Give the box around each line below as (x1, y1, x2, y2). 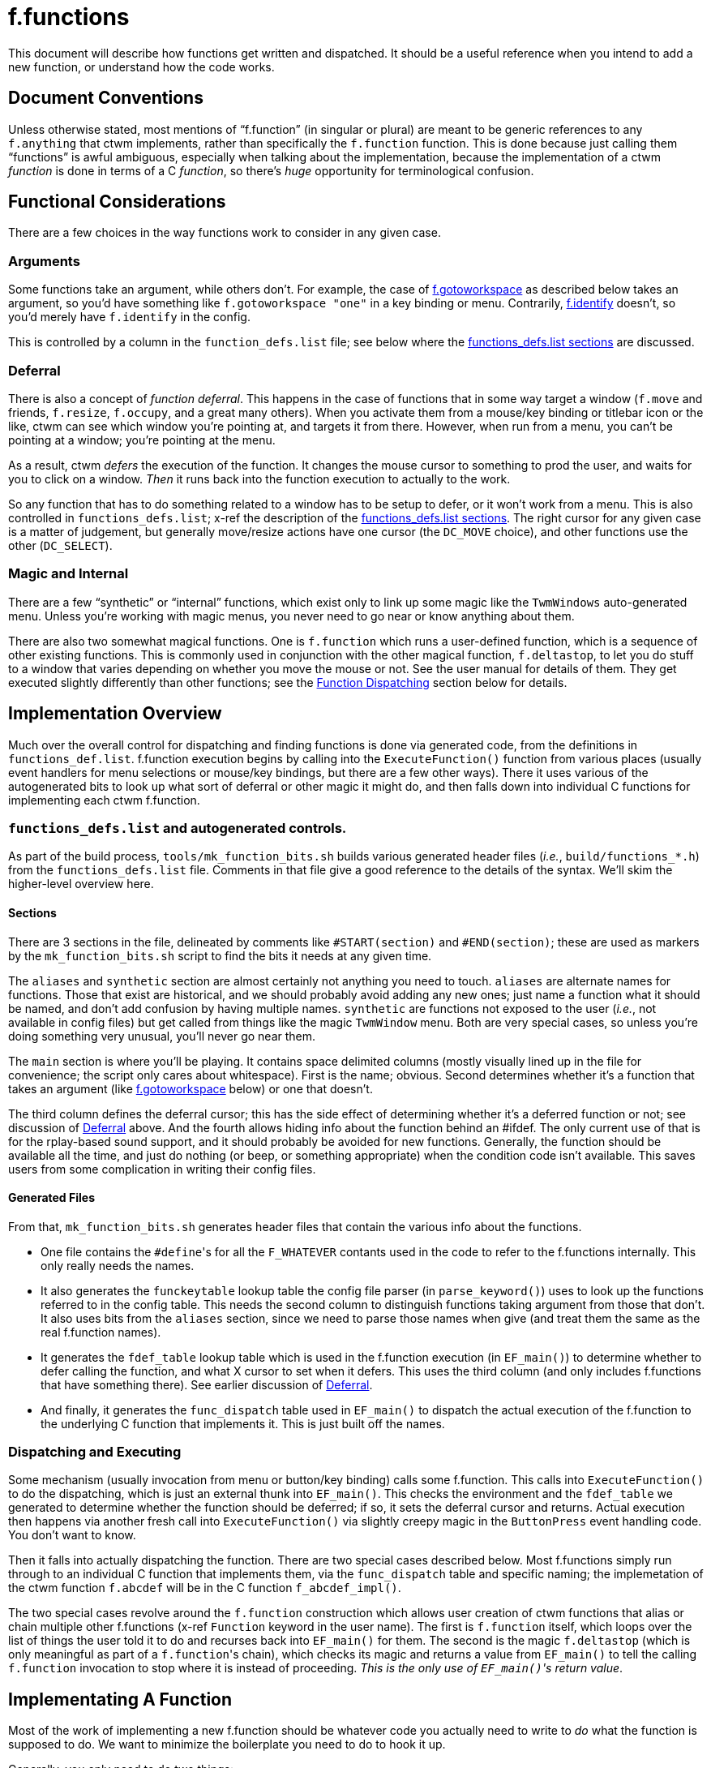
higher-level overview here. (8, 877, 154, 891)
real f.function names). (41, 1324, 161, 1339)
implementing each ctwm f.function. (8, 792, 200, 807)
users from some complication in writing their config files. (8, 1161, 316, 1176)
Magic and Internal (8, 565, 129, 582)
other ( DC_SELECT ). (8, 538, 113, 552)
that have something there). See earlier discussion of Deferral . (41, 1377, 373, 1392)
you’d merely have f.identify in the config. (8, 310, 251, 324)
